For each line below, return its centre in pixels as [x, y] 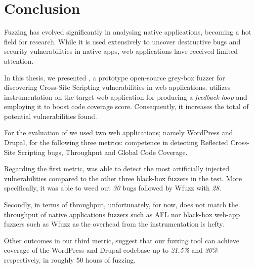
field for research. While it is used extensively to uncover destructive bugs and [122, 41]
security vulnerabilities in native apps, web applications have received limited [121, 51]
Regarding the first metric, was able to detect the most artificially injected [117, 169]
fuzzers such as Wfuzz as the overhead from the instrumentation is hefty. [114, 224]
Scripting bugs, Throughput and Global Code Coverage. [103, 152]
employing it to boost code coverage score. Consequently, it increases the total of [126, 106]
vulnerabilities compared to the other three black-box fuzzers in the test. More [123, 178]
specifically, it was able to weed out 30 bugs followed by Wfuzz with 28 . [113, 188]
